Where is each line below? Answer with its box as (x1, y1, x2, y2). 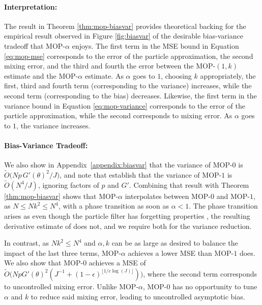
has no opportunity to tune (172, 281, 257, 291)
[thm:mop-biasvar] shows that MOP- (4, 190, 119, 201)
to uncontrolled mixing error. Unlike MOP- (4, 281, 139, 291)
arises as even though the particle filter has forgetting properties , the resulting (4, 210, 250, 221)
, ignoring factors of (38, 179, 99, 190)
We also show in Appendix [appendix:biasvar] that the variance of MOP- (4, 159, 232, 170)
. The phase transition (189, 200, 258, 211)
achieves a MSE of (89, 257, 146, 268)
